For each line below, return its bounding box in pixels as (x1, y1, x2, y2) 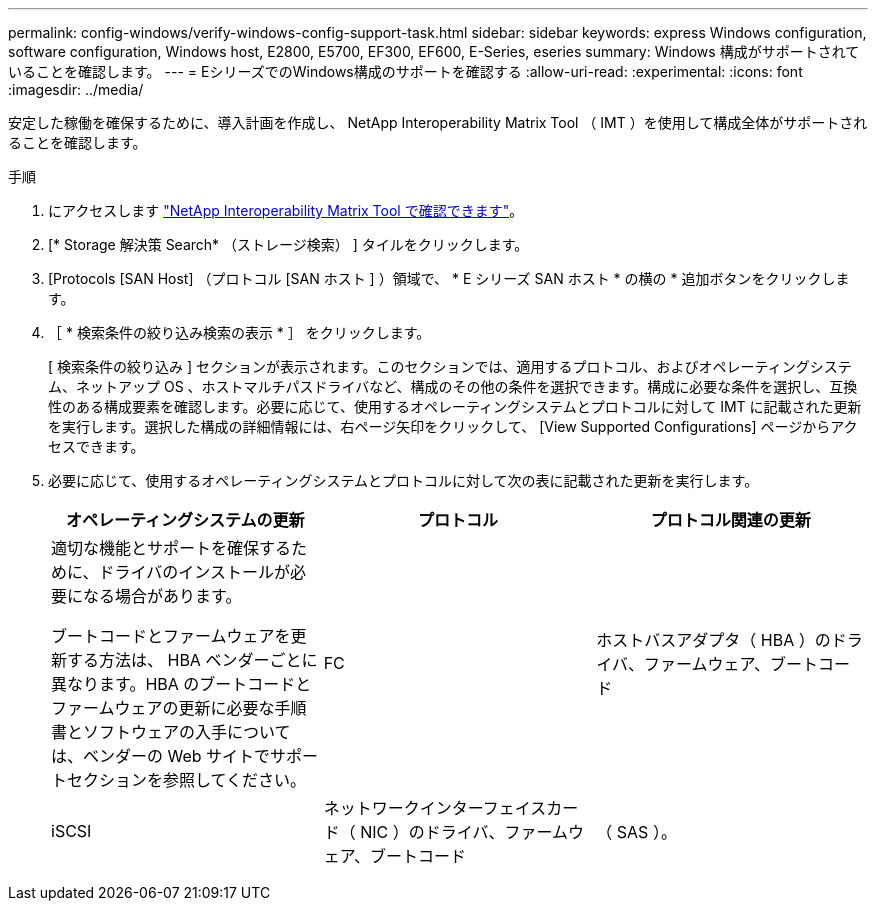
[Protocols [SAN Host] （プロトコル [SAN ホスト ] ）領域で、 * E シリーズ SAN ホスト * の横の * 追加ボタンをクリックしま (48, 270, 850, 287)
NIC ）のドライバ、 (360, 822, 505, 842)
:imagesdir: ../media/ (8, 81, 144, 98)
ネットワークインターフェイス (323, 798, 547, 818)
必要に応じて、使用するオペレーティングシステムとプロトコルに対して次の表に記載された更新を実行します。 (48, 472, 759, 489)
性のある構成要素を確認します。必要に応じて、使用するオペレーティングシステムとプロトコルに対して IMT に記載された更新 (48, 398, 862, 415)
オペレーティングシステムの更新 (66, 510, 305, 530)
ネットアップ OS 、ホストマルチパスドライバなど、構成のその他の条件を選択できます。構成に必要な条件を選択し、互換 (75, 378, 858, 395)
